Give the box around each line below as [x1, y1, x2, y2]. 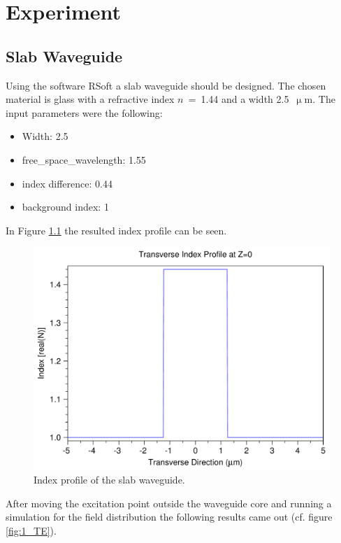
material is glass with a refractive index [6, 92, 175, 106]
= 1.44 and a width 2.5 [188, 92, 289, 106]
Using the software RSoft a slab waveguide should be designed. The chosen [6, 78, 326, 92]
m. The [304, 92, 335, 106]
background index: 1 [22, 199, 109, 214]
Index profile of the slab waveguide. [34, 472, 185, 486]
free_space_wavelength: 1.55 [22, 152, 146, 167]
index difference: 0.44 [22, 176, 113, 190]
